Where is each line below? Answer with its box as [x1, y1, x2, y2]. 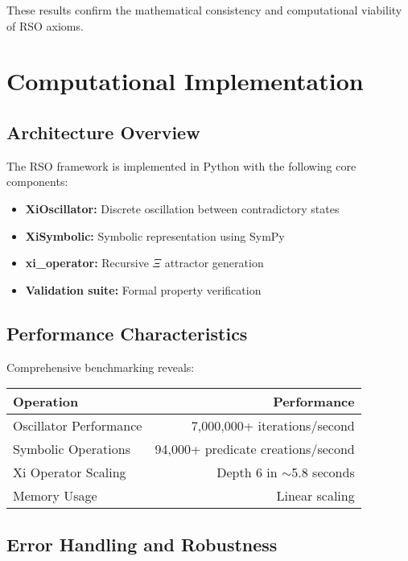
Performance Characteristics [6, 320, 248, 345]
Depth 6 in [216, 463, 278, 482]
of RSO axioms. [6, 17, 84, 34]
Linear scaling [276, 486, 355, 505]
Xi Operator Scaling [13, 463, 126, 482]
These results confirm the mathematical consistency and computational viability [6, 2, 402, 18]
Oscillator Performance [13, 416, 142, 435]
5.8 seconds [291, 463, 355, 482]
